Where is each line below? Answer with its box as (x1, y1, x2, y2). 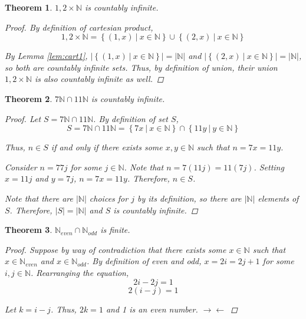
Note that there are (5, 192, 73, 204)
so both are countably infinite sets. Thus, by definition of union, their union (5, 61, 278, 73)
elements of (258, 192, 299, 204)
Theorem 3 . (5, 223, 52, 236)
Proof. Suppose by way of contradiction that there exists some (5, 243, 226, 255)
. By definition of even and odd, (87, 255, 202, 267)
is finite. (100, 223, 130, 236)
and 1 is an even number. (106, 302, 198, 315)
